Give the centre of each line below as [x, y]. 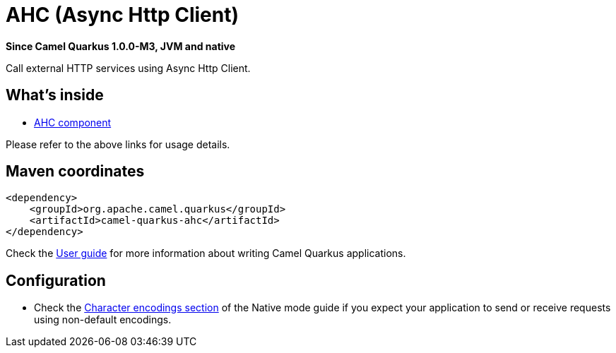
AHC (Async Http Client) [123, 15]
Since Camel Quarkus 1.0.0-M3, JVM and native [121, 46]
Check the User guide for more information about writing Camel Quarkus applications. [206, 253]
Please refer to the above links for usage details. [118, 144]
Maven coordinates [75, 172]
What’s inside [55, 95]
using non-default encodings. [103, 320]
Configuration [56, 280]
